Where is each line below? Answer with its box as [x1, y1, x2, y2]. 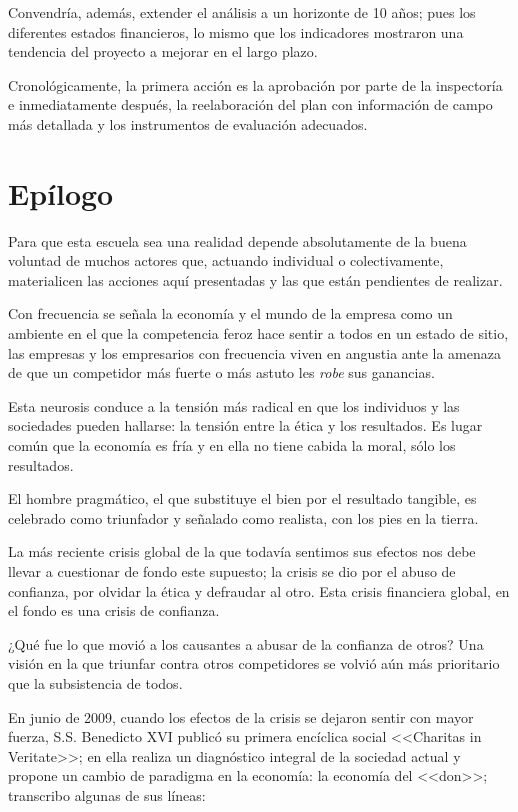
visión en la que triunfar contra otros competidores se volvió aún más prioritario [8, 653, 500, 674]
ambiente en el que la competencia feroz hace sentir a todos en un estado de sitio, [8, 323, 509, 344]
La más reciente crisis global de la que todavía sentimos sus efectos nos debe [8, 541, 476, 562]
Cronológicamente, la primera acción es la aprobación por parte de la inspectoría [8, 74, 503, 95]
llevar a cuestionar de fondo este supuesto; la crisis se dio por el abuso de [8, 561, 456, 581]
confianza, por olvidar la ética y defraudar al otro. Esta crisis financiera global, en [8, 580, 510, 601]
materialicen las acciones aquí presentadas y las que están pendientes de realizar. [8, 269, 503, 290]
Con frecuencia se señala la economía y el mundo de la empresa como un [8, 303, 453, 324]
